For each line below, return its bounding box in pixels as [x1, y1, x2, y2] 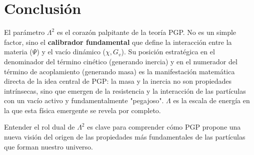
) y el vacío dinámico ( [36, 46, 106, 57]
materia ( [4, 46, 32, 57]
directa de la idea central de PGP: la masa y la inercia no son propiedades [4, 76, 232, 86]
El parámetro [4, 27, 45, 37]
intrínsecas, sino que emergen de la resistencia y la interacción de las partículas [4, 85, 246, 96]
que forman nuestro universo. [4, 141, 93, 152]
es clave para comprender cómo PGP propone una [87, 122, 241, 132]
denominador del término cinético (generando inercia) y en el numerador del [4, 56, 237, 66]
